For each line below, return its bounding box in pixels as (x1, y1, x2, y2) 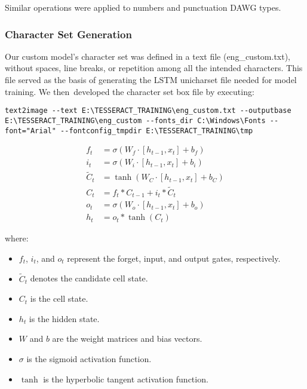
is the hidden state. (29, 312, 100, 324)
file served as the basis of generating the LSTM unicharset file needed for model (5, 73, 297, 85)
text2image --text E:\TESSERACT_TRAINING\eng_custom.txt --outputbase (5, 106, 291, 115)
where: (5, 232, 29, 244)
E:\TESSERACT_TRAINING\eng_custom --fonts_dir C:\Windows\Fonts (5, 116, 266, 125)
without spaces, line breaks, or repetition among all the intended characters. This (5, 62, 303, 74)
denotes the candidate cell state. (30, 272, 148, 284)
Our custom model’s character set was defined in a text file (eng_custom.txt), (5, 50, 291, 62)
